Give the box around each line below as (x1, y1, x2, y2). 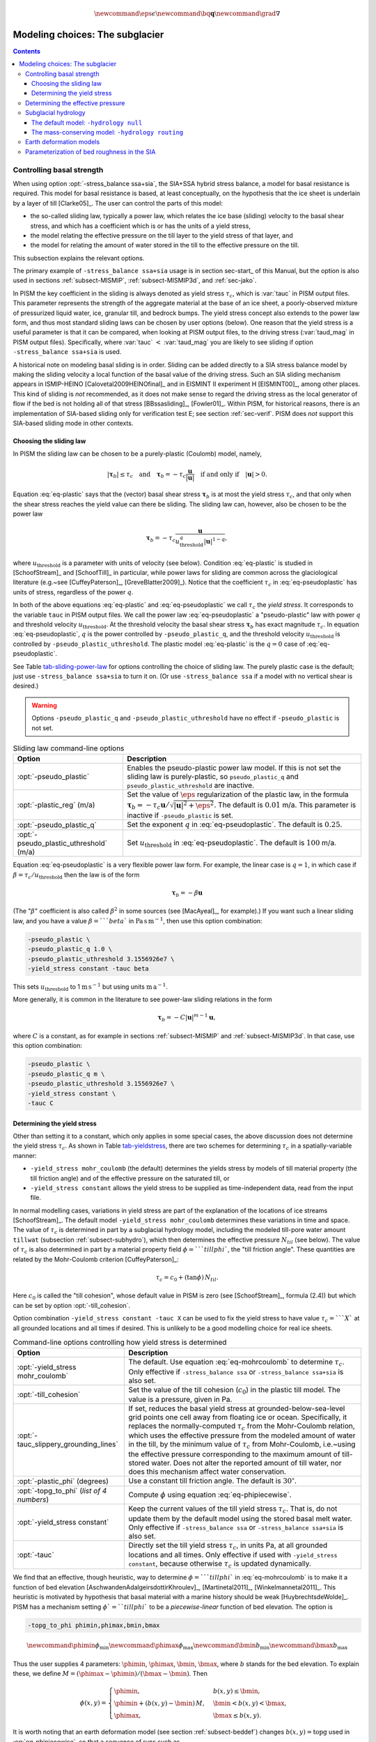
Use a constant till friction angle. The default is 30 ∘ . (128, 1474, 297, 1486)
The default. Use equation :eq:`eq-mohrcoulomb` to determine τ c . (128, 1357, 345, 1369)
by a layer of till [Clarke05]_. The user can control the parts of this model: (13, 199, 223, 207)
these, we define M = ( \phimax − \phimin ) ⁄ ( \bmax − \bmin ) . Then (13, 1670, 208, 1678)
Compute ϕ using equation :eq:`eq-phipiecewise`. (128, 1490, 292, 1500)
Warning (31, 701, 57, 709)
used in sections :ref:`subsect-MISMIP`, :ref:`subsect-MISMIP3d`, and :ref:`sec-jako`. (13, 276, 257, 285)
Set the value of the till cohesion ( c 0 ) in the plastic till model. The (128, 1385, 340, 1396)
